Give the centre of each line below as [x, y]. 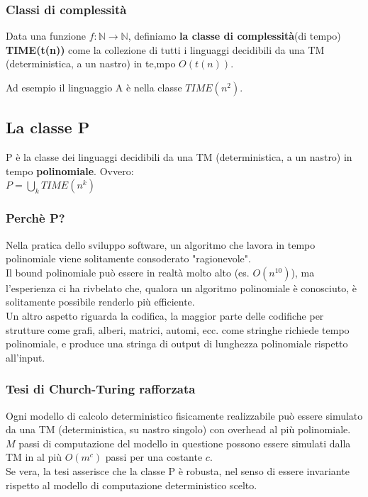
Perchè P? [35, 218]
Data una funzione [46, 36]
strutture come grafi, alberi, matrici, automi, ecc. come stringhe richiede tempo [178, 329]
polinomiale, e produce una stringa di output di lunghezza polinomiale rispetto [177, 344]
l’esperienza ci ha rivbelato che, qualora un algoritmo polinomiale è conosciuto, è [181, 287]
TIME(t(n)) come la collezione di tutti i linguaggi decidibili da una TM [165, 49]
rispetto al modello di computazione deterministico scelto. [132, 485]
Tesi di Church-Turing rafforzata [101, 389]
